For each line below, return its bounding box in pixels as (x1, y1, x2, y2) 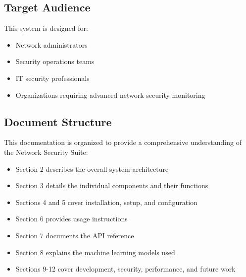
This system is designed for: (4, 23, 88, 33)
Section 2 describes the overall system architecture (15, 163, 169, 174)
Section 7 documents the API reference (15, 230, 134, 240)
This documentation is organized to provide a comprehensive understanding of (4, 137, 242, 147)
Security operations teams (15, 56, 95, 67)
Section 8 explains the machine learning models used (15, 247, 175, 257)
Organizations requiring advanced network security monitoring (15, 89, 205, 100)
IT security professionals (15, 72, 90, 83)
